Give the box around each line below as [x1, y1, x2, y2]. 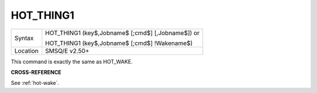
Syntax [14, 34, 34, 42]
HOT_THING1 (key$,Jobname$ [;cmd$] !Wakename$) [45, 39, 193, 47]
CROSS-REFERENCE [11, 68, 62, 75]
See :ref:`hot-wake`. [11, 80, 60, 87]
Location [14, 47, 39, 55]
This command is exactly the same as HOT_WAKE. [11, 58, 133, 65]
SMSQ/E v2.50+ [45, 47, 90, 55]
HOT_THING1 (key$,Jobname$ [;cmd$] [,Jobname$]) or [45, 29, 200, 37]
